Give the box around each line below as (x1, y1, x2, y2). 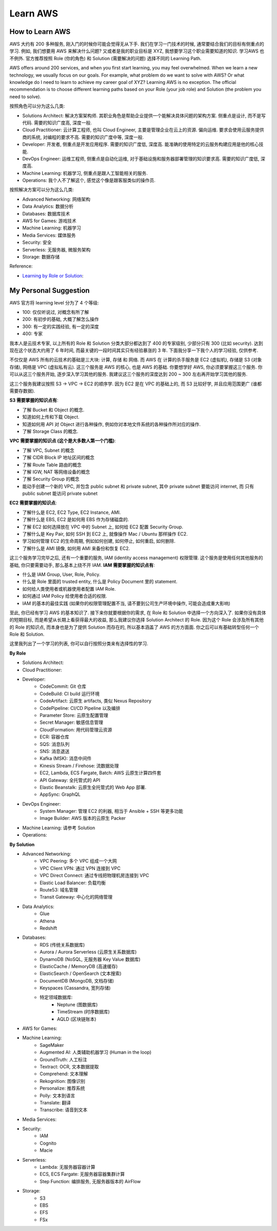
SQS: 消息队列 (39, 741, 70, 747)
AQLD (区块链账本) (57, 1016, 97, 1022)
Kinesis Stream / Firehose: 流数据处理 (39, 762, 119, 769)
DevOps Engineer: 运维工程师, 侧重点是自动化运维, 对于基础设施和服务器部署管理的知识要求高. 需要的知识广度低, (22, 155, 260, 162)
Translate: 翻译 (39, 1099, 71, 1105)
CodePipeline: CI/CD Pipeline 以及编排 (39, 705, 121, 711)
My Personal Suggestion (9, 286, 90, 295)
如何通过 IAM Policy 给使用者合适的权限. (22, 593, 107, 599)
